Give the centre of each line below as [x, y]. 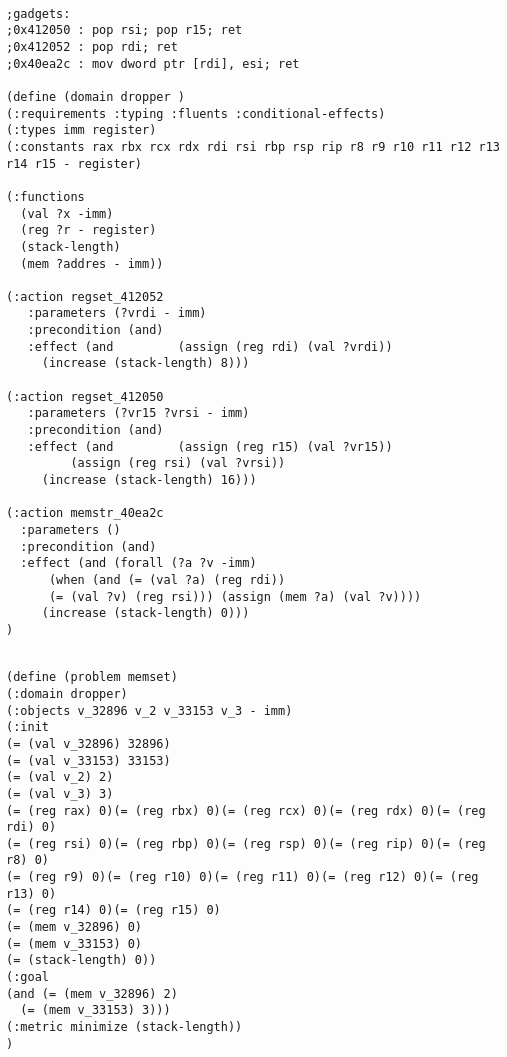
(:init [27, 727]
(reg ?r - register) [88, 230]
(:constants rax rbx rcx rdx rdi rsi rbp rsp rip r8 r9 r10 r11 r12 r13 [253, 146]
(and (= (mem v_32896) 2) [92, 993]
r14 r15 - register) [74, 163]
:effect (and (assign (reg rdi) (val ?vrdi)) [210, 346]
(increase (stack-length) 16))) [149, 480]
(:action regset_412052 [85, 296]
